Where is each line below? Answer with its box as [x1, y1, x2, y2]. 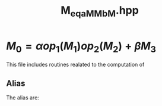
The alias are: [6, 93, 40, 101]
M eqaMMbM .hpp [60, 4, 139, 19]
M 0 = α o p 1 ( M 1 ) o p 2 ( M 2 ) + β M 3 [6, 39, 156, 55]
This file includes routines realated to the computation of [6, 61, 145, 68]
